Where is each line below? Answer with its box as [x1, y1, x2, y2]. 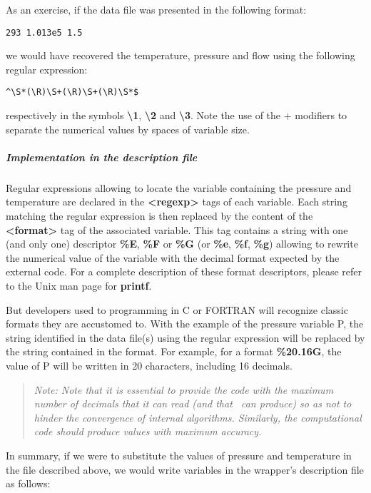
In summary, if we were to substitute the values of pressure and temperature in [6, 447, 352, 462]
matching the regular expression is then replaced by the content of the [6, 208, 313, 223]
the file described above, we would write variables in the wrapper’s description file [6, 462, 364, 477]
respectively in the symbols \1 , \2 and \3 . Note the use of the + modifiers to [6, 108, 347, 123]
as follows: [6, 476, 51, 491]
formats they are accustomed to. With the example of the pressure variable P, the [6, 316, 364, 331]
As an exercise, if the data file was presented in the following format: [6, 2, 307, 16]
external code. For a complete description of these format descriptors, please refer [6, 264, 362, 279]
